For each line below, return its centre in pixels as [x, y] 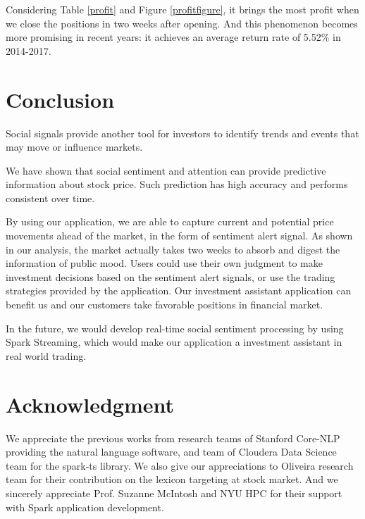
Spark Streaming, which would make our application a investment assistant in [174, 342]
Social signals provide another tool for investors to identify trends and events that [182, 133]
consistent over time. [50, 198]
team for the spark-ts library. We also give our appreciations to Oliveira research [180, 465]
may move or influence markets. [74, 147]
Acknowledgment [90, 404]
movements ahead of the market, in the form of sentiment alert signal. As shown [179, 236]
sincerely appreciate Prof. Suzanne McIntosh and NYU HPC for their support [174, 493]
